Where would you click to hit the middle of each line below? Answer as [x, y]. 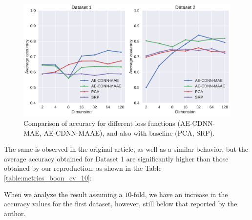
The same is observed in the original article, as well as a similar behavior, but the [126, 149]
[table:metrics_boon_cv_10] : [48, 178]
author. [15, 213]
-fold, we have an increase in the [180, 194]
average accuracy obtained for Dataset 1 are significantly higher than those [116, 158]
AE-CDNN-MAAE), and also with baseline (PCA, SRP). [129, 132]
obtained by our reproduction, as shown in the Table [83, 168]
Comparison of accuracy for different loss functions [99, 123]
